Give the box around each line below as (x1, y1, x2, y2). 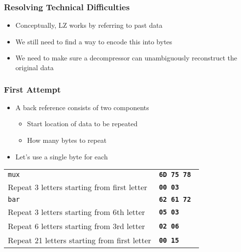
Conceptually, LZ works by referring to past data (15, 20, 163, 30)
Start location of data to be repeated (27, 118, 138, 129)
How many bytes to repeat (27, 135, 107, 145)
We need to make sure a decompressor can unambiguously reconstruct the (15, 53, 238, 63)
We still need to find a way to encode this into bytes (15, 36, 173, 46)
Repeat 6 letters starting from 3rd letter (8, 220, 145, 232)
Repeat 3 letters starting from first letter (8, 181, 148, 193)
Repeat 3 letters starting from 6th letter (8, 206, 145, 218)
